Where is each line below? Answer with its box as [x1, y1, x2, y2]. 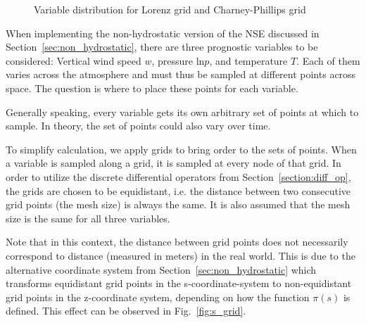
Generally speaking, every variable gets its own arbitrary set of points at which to [6, 104, 359, 119]
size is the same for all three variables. [6, 210, 170, 225]
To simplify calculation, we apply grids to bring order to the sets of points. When [6, 141, 357, 156]
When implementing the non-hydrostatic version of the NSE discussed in [6, 25, 320, 40]
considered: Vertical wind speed [6, 53, 141, 68]
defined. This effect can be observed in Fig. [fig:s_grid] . [6, 303, 246, 318]
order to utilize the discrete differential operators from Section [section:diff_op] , [6, 169, 351, 184]
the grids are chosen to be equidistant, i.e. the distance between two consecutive [6, 183, 351, 198]
